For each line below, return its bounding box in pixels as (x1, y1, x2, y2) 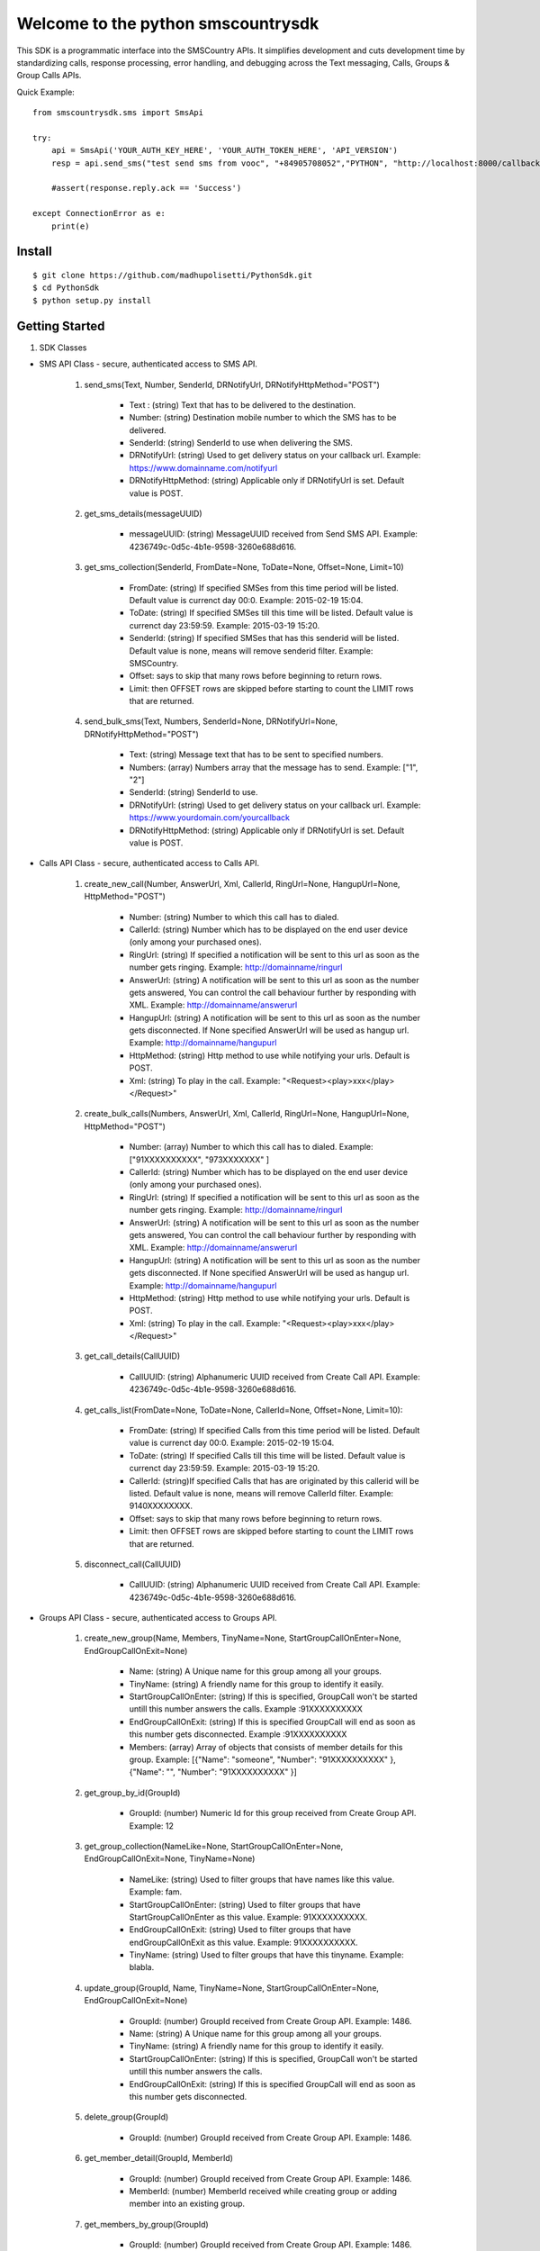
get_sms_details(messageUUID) (84, 509, 202, 520)
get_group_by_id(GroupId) (84, 1787, 181, 1798)
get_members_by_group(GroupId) (84, 2219, 209, 2229)
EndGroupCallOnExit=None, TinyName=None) (84, 1853, 256, 1864)
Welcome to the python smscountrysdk (16, 14, 319, 33)
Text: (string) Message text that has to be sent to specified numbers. (129, 749, 384, 760)
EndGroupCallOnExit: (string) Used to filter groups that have (129, 1924, 351, 1935)
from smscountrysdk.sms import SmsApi (32, 108, 204, 118)
